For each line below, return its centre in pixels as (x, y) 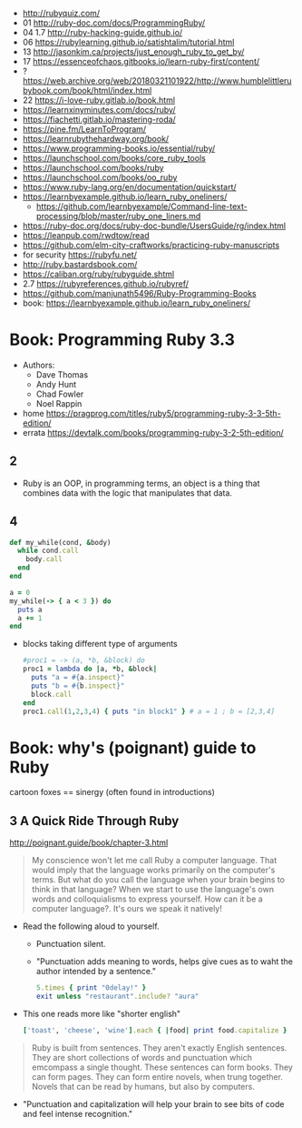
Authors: (39, 365)
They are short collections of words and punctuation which (141, 1057)
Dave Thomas (62, 374)
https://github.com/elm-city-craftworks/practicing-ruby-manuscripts (151, 245)
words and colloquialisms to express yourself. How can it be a (147, 899)
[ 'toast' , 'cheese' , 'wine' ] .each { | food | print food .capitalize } (155, 1030)
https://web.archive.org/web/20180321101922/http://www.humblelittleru (157, 81)
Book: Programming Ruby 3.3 (122, 340)
